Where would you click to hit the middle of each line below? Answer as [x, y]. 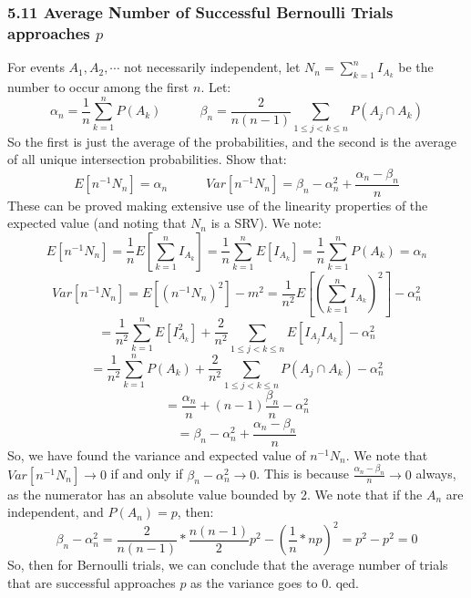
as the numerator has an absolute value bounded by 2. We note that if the [215, 494]
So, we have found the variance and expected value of [157, 454]
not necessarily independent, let [212, 67]
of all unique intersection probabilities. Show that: [147, 159]
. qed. [343, 582]
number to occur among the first [98, 86]
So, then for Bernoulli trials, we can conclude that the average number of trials [228, 565]
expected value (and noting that [97, 223]
